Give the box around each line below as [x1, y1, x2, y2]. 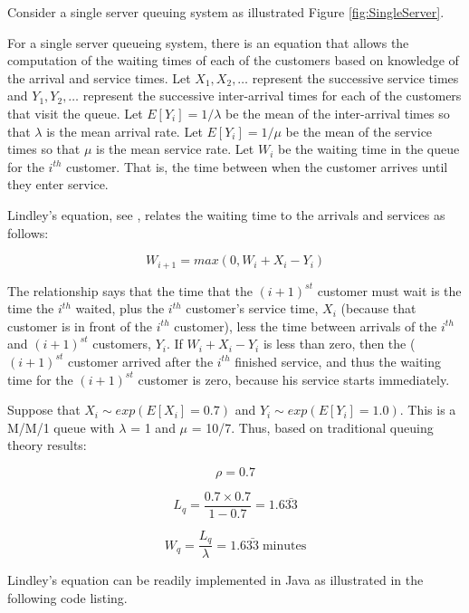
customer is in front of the [7, 316, 153, 335]
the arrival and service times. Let [7, 68, 191, 87]
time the [7, 299, 54, 318]
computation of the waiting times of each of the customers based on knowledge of [7, 51, 459, 70]
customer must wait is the [317, 281, 462, 300]
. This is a [399, 400, 456, 419]
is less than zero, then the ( [263, 334, 416, 353]
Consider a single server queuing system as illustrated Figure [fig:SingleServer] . [7, 3, 445, 21]
